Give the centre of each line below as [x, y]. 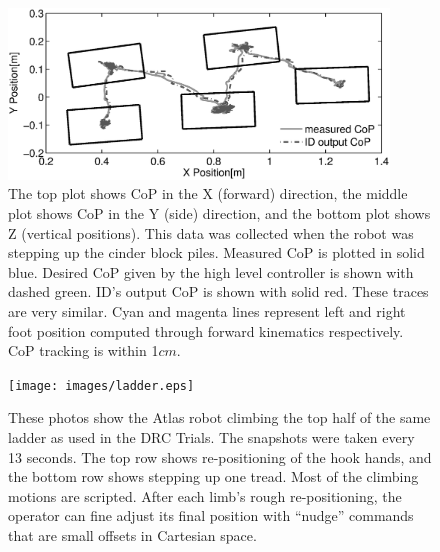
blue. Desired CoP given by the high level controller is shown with [211, 271]
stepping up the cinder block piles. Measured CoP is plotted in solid [216, 252]
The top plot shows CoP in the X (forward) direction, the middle [208, 193]
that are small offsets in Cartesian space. [132, 534]
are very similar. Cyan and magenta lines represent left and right [207, 310]
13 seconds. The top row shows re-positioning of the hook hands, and [220, 456]
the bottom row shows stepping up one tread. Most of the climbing [213, 476]
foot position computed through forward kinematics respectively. [206, 330]
